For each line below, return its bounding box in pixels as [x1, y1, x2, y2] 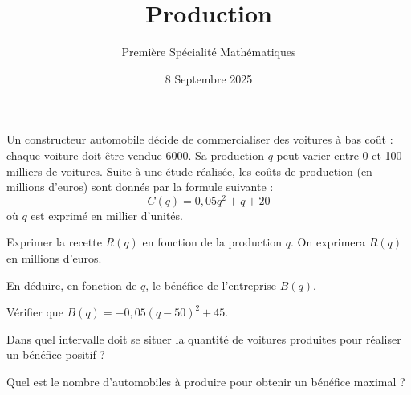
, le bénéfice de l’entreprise [145, 276, 277, 293]
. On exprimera [291, 234, 366, 250]
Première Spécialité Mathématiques [121, 43, 296, 60]
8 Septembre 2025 [165, 70, 253, 87]
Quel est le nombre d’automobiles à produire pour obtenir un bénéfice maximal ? [6, 373, 405, 389]
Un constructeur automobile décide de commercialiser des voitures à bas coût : [6, 131, 393, 148]
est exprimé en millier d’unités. [31, 206, 183, 223]
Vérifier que [6, 303, 63, 320]
